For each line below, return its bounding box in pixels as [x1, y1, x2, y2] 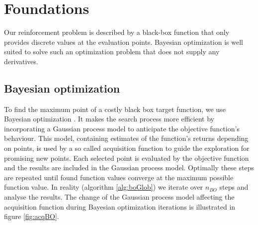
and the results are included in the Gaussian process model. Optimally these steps [4, 162, 254, 173]
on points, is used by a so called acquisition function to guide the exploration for [4, 143, 250, 153]
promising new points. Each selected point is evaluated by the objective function [4, 152, 249, 163]
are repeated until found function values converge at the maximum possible [4, 172, 234, 182]
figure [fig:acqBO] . [4, 211, 59, 222]
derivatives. [4, 56, 38, 66]
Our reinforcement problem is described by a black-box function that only [4, 27, 230, 37]
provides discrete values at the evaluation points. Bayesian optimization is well [4, 36, 243, 47]
